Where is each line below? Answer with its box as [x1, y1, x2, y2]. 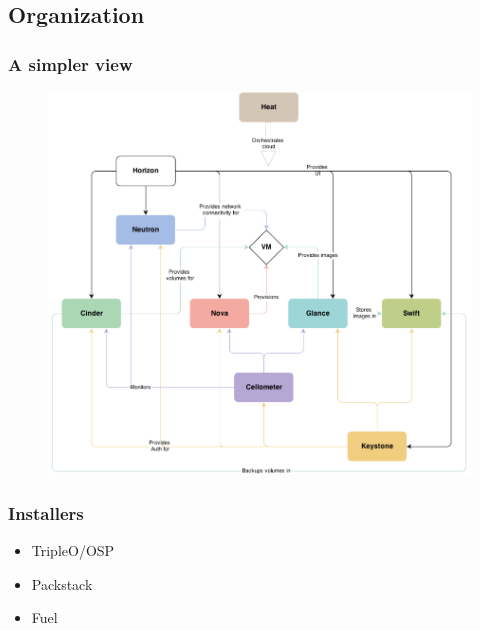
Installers [8, 500, 84, 525]
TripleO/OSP [31, 540, 115, 561]
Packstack [31, 573, 93, 594]
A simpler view [8, 51, 133, 76]
